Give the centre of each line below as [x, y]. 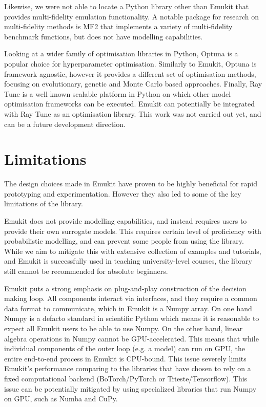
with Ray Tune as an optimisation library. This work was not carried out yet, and [133, 113]
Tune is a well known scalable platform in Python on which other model [118, 93]
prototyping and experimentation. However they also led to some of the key [123, 193]
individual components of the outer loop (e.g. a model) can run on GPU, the [125, 348]
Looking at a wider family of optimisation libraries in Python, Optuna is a [121, 53]
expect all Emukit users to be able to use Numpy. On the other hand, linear [124, 328]
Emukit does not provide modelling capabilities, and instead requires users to [126, 221]
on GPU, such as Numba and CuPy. [61, 399]
